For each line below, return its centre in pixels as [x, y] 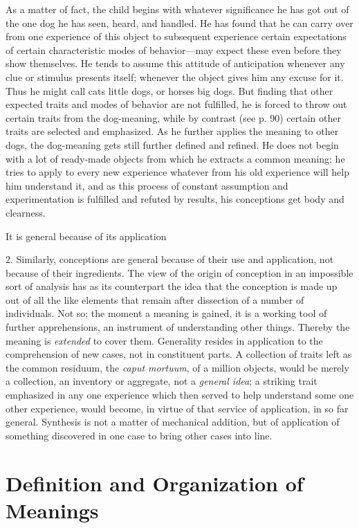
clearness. [26, 212]
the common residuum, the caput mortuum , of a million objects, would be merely [177, 367]
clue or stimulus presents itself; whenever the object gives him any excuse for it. [175, 76]
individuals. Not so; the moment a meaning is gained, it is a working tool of [166, 313]
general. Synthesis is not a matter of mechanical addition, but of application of [173, 422]
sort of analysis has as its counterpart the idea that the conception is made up [172, 286]
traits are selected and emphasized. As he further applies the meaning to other [172, 131]
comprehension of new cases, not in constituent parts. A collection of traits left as [179, 354]
